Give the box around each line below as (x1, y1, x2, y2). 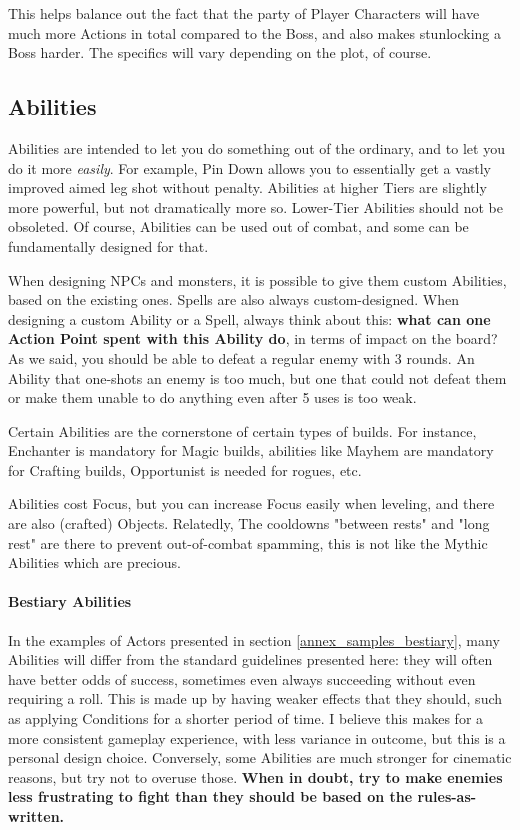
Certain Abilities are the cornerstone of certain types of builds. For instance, (8, 420, 477, 441)
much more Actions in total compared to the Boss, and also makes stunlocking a (8, 22, 502, 43)
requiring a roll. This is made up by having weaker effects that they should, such (8, 688, 503, 709)
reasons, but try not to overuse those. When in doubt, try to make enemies (8, 766, 503, 787)
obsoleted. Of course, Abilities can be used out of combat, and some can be (8, 216, 469, 237)
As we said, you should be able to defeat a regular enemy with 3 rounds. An (8, 347, 475, 368)
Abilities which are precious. (8, 552, 181, 573)
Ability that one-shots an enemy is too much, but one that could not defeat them (8, 367, 507, 388)
